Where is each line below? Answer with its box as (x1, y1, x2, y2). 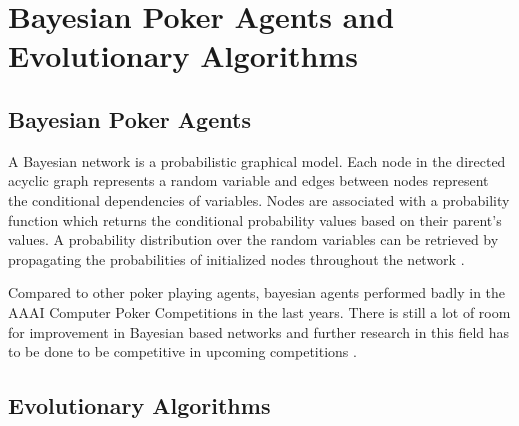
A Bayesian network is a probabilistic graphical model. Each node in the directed (8, 150, 506, 171)
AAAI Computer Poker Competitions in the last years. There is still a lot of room (8, 301, 511, 322)
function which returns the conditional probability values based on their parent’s (8, 209, 502, 230)
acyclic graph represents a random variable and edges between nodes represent (8, 170, 489, 191)
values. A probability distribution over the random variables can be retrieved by (8, 229, 499, 250)
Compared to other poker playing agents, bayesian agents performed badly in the (8, 282, 506, 303)
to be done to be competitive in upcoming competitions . (8, 341, 357, 362)
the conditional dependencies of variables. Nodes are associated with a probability (8, 189, 510, 210)
